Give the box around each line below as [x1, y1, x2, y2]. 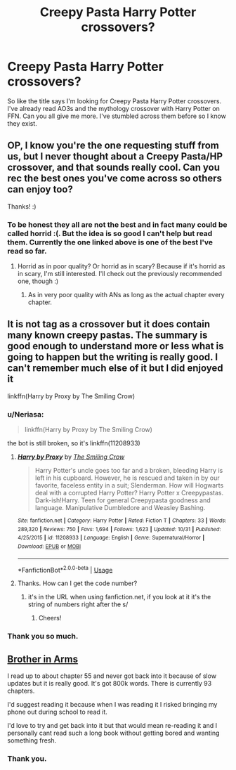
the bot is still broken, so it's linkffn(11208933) [7, 439, 140, 448]
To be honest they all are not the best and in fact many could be [7, 219, 228, 229]
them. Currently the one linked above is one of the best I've [7, 237, 213, 247]
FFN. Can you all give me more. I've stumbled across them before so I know [7, 112, 227, 120]
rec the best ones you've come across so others [7, 173, 223, 185]
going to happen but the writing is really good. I [7, 351, 218, 363]
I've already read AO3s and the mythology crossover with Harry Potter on [7, 104, 220, 112]
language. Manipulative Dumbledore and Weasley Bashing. [34, 504, 206, 512]
